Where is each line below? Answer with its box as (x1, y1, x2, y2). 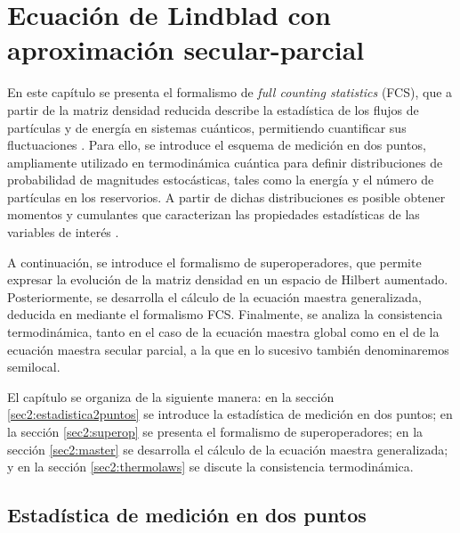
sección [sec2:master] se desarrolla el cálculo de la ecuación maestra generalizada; (7, 439, 448, 458)
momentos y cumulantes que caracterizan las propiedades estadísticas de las (7, 205, 420, 224)
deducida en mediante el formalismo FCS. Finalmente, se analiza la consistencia (7, 305, 443, 324)
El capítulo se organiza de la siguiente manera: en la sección (7, 387, 335, 406)
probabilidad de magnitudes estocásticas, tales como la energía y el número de (7, 170, 434, 189)
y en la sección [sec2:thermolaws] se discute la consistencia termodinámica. (7, 457, 414, 476)
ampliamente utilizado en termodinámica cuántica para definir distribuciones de (7, 152, 443, 171)
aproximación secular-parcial (7, 31, 365, 68)
